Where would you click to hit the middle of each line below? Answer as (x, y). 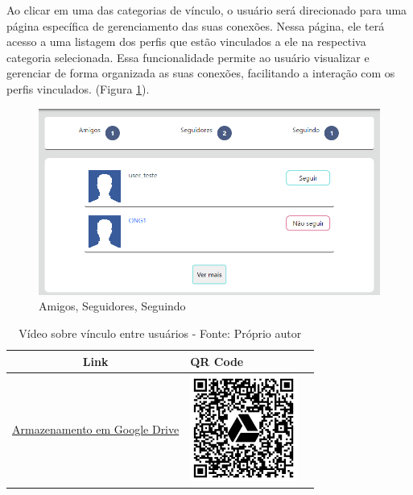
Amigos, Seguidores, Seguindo (112, 306)
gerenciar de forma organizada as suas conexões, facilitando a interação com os (201, 73)
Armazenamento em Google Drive (96, 429)
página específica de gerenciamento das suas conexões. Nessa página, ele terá (196, 25)
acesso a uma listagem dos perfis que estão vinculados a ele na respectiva (186, 42)
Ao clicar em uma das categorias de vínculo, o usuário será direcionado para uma (207, 10)
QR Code (217, 361)
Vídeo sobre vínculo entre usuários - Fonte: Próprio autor (160, 333)
